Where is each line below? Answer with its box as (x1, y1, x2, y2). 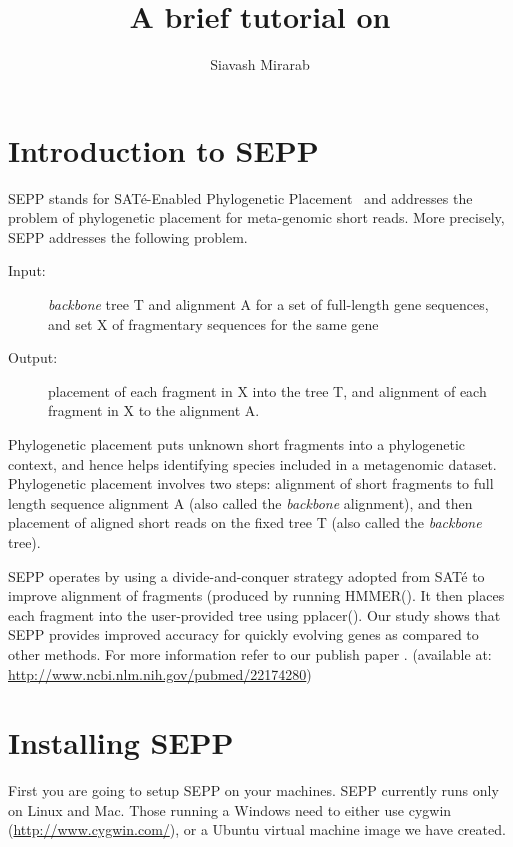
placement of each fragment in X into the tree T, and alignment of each (48, 380, 487, 401)
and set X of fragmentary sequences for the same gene (48, 313, 379, 334)
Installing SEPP (8, 722, 234, 763)
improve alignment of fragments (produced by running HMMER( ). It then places (8, 585, 505, 606)
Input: (8, 260, 46, 281)
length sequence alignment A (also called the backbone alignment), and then (8, 492, 473, 513)
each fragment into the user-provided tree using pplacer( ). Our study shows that (8, 604, 501, 625)
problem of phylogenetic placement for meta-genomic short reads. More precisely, (8, 207, 505, 228)
